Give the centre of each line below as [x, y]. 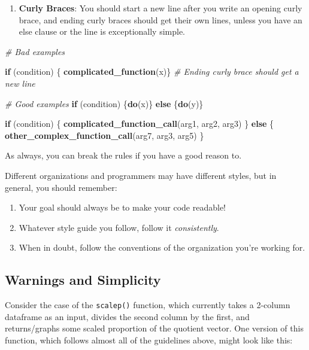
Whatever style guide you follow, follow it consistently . [119, 227]
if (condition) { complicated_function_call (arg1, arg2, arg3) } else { [140, 124]
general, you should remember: [61, 187]
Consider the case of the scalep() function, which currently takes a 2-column [148, 305]
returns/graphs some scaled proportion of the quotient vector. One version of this [154, 328]
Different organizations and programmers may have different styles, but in [141, 175]
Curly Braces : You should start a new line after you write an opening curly [160, 8]
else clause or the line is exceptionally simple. [102, 31]
